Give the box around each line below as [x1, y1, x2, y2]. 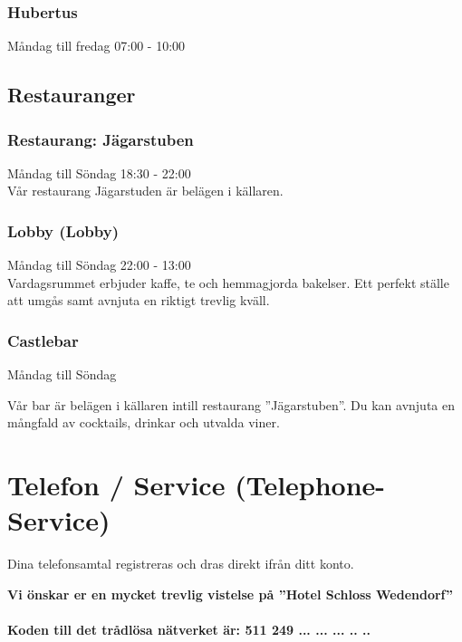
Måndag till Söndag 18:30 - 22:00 [7, 163, 191, 182]
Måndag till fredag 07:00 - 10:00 [7, 36, 186, 55]
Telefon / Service [7, 466, 226, 503]
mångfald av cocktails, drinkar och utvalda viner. [7, 413, 280, 432]
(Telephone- [235, 466, 386, 503]
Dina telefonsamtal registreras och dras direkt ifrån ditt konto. [7, 554, 354, 573]
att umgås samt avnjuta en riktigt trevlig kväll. [7, 291, 270, 310]
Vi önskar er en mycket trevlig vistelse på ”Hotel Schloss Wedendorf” [7, 584, 453, 603]
